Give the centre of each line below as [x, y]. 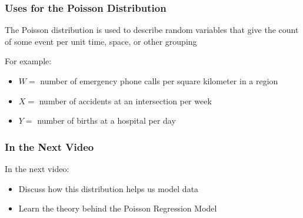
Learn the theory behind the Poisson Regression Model [118, 208]
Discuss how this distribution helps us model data [109, 188]
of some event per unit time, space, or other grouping [101, 41]
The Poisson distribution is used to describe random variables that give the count [152, 30]
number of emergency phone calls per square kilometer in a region [159, 81]
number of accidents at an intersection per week [125, 100]
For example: [28, 61]
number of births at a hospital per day [106, 120]
